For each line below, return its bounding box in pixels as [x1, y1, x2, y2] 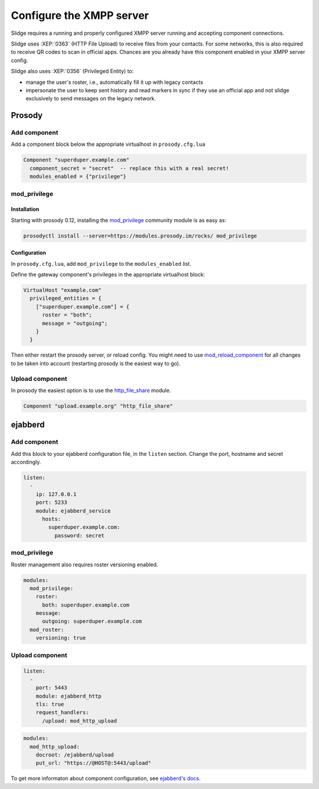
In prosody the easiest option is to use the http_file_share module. [11, 387, 171, 394]
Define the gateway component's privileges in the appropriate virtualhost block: [11, 271, 205, 278]
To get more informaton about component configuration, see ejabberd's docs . [11, 775, 201, 782]
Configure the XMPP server [11, 9, 149, 22]
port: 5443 [35, 684, 67, 691]
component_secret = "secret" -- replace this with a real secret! [30, 165, 229, 171]
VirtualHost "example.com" [23, 287, 102, 294]
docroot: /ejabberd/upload [35, 752, 115, 758]
